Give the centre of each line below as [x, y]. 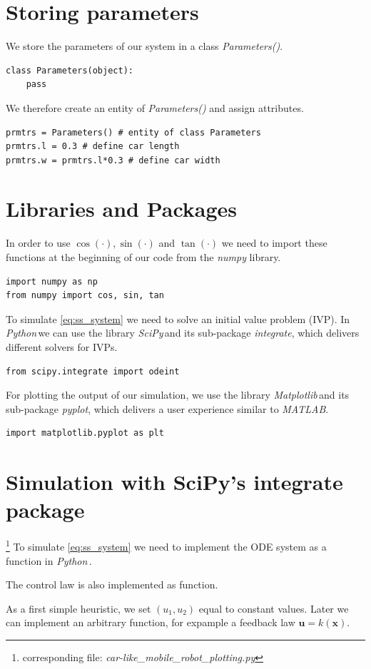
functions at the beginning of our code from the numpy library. [143, 257]
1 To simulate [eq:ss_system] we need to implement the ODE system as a [166, 545]
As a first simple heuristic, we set [78, 608]
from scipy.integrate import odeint [93, 371]
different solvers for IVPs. [62, 346]
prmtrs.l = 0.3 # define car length [93, 147]
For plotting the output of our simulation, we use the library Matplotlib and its [178, 395]
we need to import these [274, 243]
